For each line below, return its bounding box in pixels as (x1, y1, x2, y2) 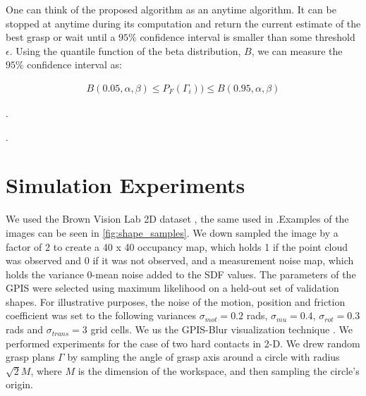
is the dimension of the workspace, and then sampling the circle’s (78, 363, 360, 378)
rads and (6, 322, 44, 337)
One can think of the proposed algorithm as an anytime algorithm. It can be (6, 2, 336, 16)
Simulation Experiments (6, 171, 245, 199)
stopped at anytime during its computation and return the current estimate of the (6, 16, 361, 30)
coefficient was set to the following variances (6, 308, 197, 323)
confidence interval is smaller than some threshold (140, 30, 355, 44)
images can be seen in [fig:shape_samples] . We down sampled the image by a (6, 225, 338, 240)
